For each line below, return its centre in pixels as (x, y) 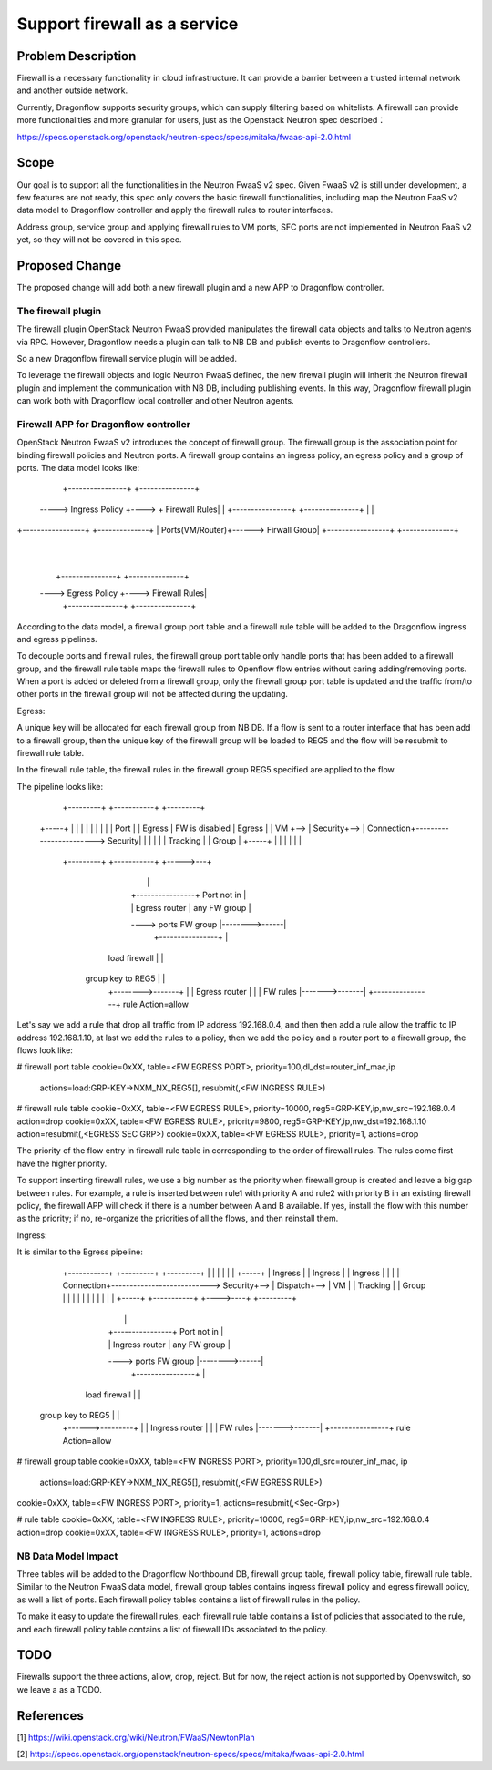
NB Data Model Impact (67, 1556)
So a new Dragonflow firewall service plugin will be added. (127, 358)
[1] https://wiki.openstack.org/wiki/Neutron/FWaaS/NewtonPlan (136, 1737)
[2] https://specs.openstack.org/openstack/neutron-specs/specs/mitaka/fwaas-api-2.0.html (190, 1755)
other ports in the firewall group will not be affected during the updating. (153, 694)
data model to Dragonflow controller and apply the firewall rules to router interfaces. (175, 210)
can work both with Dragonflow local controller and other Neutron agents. (156, 401)
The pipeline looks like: (60, 786)
